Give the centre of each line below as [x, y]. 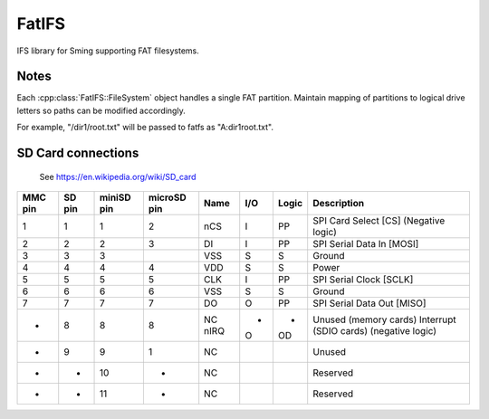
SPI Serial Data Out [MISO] [369, 303]
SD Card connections [78, 153]
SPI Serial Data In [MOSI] [366, 244]
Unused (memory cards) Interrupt [384, 319]
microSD [167, 197]
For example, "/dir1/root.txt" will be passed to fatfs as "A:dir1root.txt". [145, 128]
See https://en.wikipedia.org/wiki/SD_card [118, 176]
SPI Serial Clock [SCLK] [363, 280]
